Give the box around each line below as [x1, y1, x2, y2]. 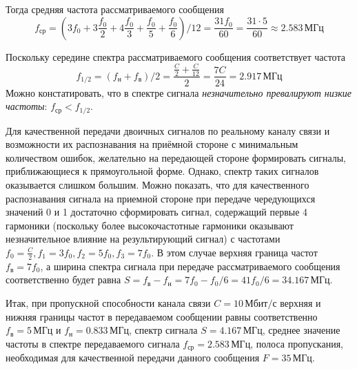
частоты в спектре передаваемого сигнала [6, 336, 180, 350]
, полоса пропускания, [250, 336, 343, 350]
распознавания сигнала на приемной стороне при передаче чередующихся [6, 191, 316, 205]
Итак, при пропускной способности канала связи [6, 295, 211, 310]
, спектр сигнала [129, 323, 198, 337]
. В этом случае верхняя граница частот [151, 245, 318, 259]
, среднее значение [262, 323, 340, 337]
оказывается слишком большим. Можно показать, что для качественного [6, 177, 309, 191]
